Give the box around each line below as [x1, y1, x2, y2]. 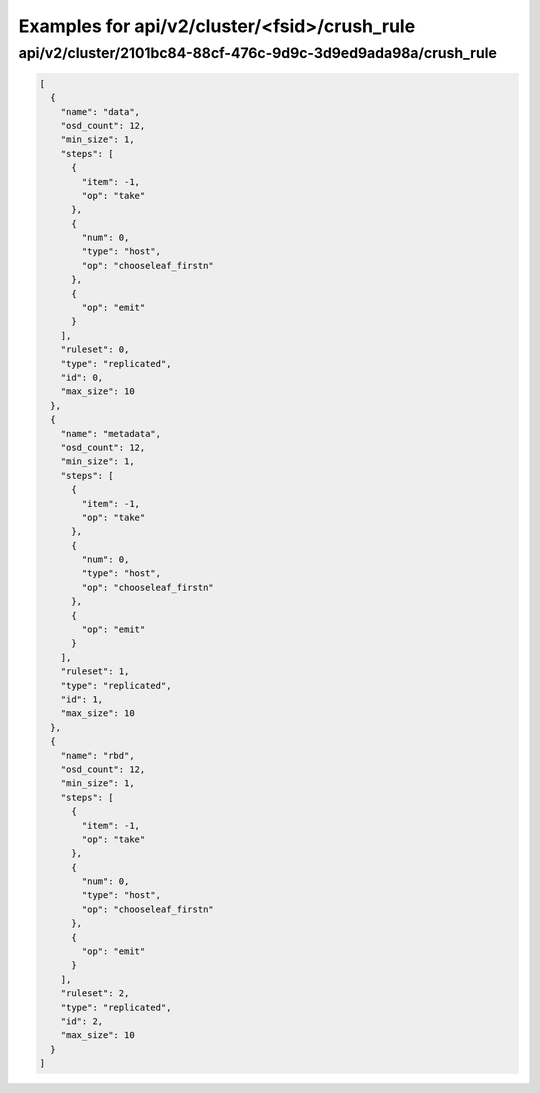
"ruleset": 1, [60, 666, 130, 677]
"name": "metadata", [60, 428, 162, 439]
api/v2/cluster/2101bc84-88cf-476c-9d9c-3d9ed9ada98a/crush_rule [18, 44, 497, 62]
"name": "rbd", [60, 750, 135, 761]
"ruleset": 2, [60, 988, 130, 999]
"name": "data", [60, 106, 140, 117]
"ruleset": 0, [60, 344, 130, 355]
